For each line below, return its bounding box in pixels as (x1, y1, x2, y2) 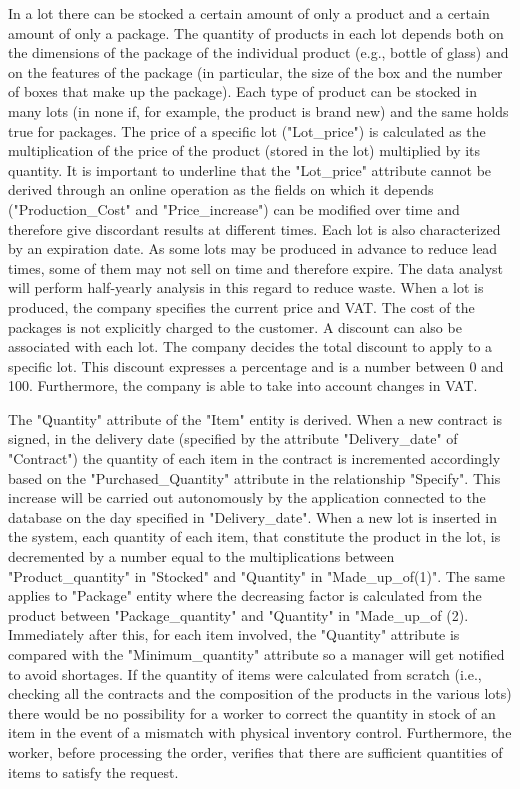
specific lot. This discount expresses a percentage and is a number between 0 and (8, 355, 504, 376)
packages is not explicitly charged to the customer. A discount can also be (8, 316, 462, 337)
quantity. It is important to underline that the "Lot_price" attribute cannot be (8, 159, 492, 180)
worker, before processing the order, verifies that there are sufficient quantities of (8, 741, 503, 762)
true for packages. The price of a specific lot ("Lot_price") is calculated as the (8, 120, 486, 141)
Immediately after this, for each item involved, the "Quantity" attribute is (8, 624, 460, 645)
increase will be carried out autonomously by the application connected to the (8, 487, 486, 508)
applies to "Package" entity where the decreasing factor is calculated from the (8, 585, 482, 606)
